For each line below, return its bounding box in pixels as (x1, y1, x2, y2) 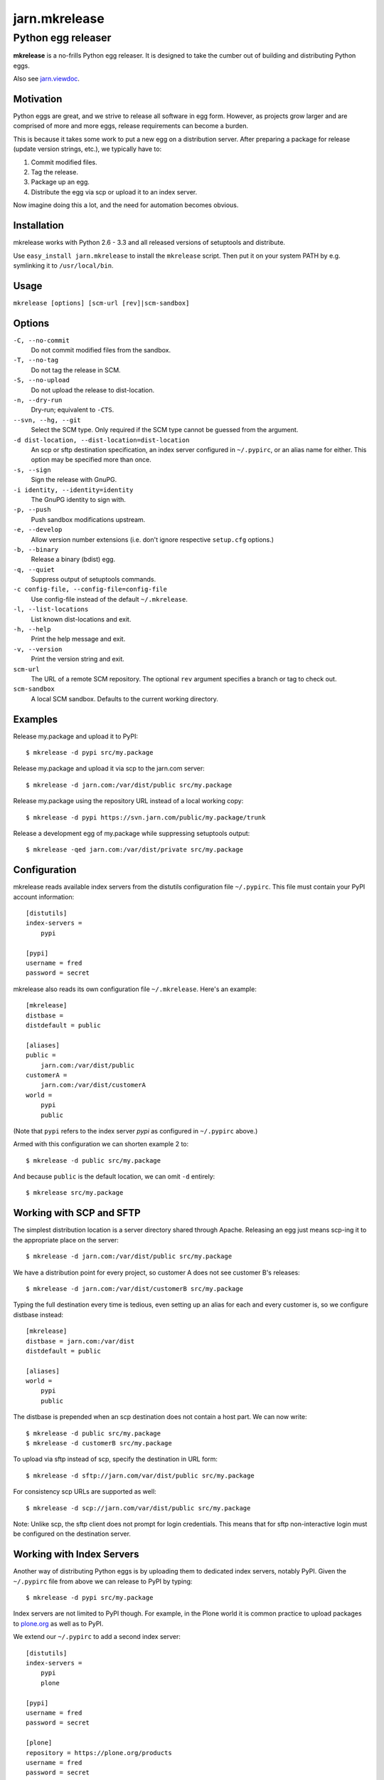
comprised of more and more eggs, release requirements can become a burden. (13, 122, 249, 130)
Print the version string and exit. (31, 655, 124, 664)
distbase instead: (13, 1310, 64, 1319)
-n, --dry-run (13, 396, 63, 404)
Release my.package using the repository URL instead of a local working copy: (13, 797, 244, 805)
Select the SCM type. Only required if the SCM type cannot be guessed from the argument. (31, 426, 299, 434)
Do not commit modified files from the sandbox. (31, 346, 171, 355)
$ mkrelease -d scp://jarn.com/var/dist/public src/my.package (26, 1504, 251, 1512)
